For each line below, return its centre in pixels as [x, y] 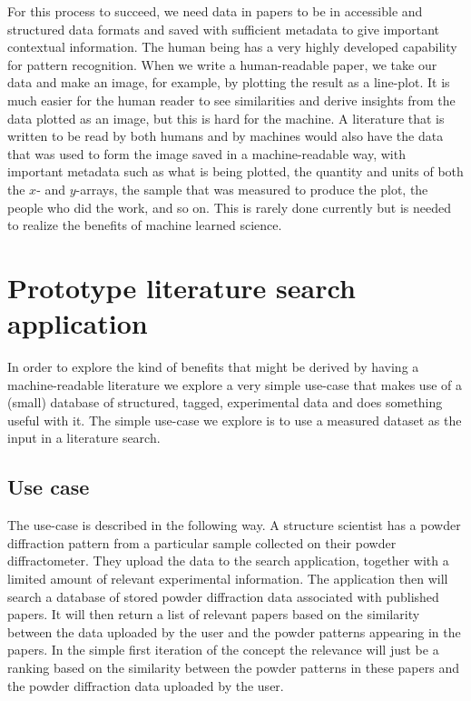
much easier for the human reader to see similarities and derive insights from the [231, 100]
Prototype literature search [182, 287]
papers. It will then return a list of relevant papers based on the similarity [214, 614]
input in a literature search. [84, 438]
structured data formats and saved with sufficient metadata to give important [224, 29]
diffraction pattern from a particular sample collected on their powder [202, 542]
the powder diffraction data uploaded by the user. [146, 685]
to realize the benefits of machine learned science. [145, 225]
